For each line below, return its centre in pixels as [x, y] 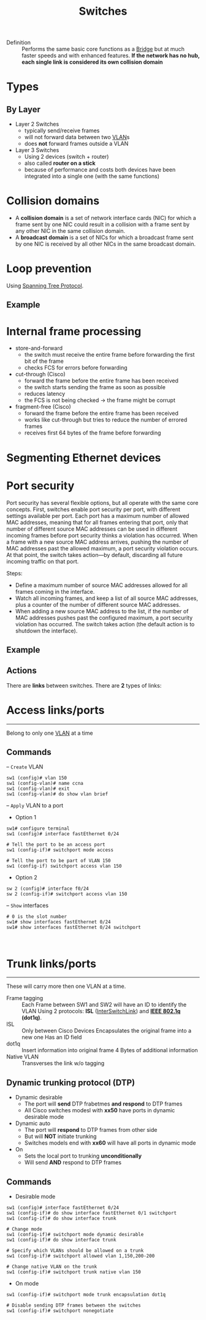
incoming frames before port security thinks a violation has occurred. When [102, 535]
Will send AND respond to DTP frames [73, 1163]
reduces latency [45, 394]
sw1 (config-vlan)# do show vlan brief [57, 794]
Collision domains [53, 201]
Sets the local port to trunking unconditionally [83, 1156]
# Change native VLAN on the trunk [52, 1267]
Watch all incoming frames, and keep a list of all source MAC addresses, [106, 598]
